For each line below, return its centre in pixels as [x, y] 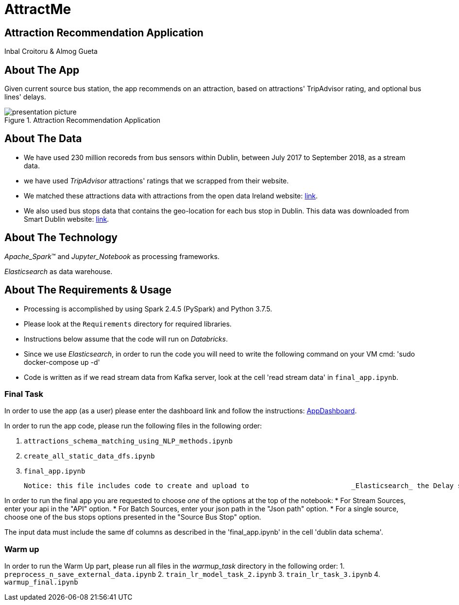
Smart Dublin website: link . [67, 219]
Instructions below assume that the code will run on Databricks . [126, 339]
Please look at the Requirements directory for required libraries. [128, 324]
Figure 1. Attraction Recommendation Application [83, 120]
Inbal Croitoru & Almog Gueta [51, 51]
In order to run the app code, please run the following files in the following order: [133, 426]
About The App [42, 70]
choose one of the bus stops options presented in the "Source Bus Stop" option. [133, 517]
